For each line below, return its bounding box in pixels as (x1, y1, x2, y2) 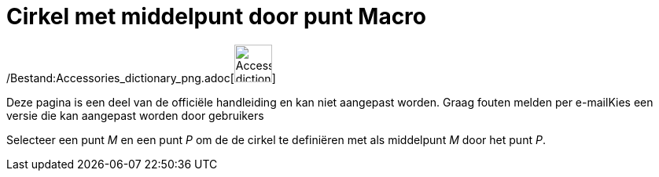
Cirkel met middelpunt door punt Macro (6, 3, 427, 30)
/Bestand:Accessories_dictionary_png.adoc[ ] (6, 70, 276, 85)
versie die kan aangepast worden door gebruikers (6, 108, 264, 122)
